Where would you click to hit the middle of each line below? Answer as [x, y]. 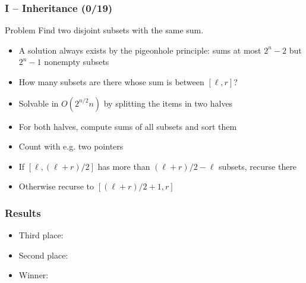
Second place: [43, 255]
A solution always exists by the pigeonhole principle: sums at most [140, 50]
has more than [124, 166]
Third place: [41, 235]
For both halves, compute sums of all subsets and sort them [128, 126]
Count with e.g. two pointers [71, 146]
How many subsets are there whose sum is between [111, 82]
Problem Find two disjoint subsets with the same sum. [104, 30]
